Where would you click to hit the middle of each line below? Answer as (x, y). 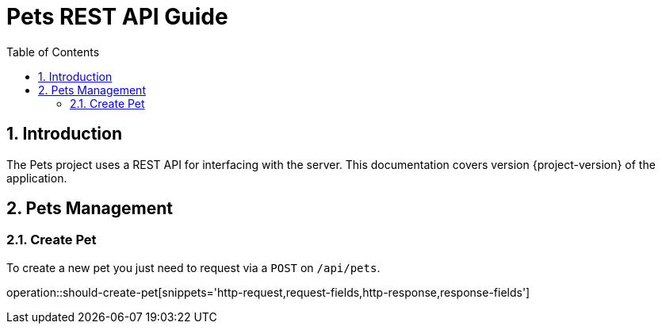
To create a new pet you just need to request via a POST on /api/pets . (193, 267)
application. (37, 178)
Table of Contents (53, 52)
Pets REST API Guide (117, 17)
